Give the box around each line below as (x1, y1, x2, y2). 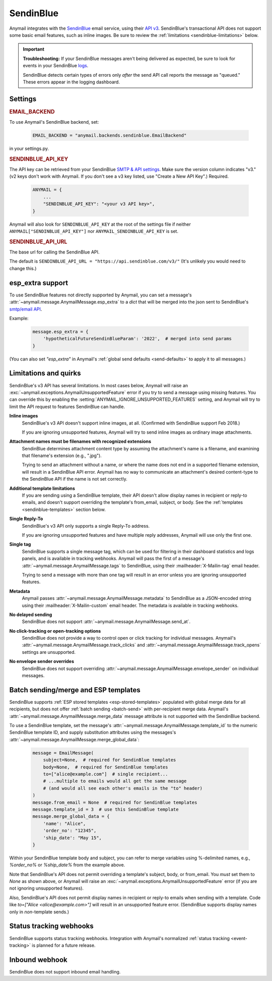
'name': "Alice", (43, 820, 86, 827)
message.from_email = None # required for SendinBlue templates (32, 799, 197, 805)
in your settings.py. (9, 145, 49, 151)
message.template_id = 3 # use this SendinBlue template (32, 806, 179, 812)
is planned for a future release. (32, 942, 96, 948)
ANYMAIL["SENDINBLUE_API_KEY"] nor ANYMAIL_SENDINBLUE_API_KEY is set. (9, 228, 179, 234)
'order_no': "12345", (43, 828, 97, 834)
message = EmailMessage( (32, 750, 94, 756)
